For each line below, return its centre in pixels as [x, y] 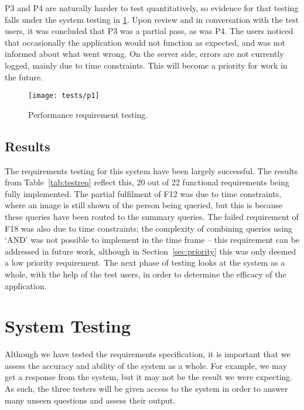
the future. [24, 77]
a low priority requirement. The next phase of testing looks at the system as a [145, 262]
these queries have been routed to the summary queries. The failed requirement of [152, 216]
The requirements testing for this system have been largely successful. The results [151, 170]
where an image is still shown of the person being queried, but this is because [144, 205]
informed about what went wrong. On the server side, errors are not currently [144, 54]
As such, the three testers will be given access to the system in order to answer [146, 389]
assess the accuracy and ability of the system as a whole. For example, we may [146, 365]
